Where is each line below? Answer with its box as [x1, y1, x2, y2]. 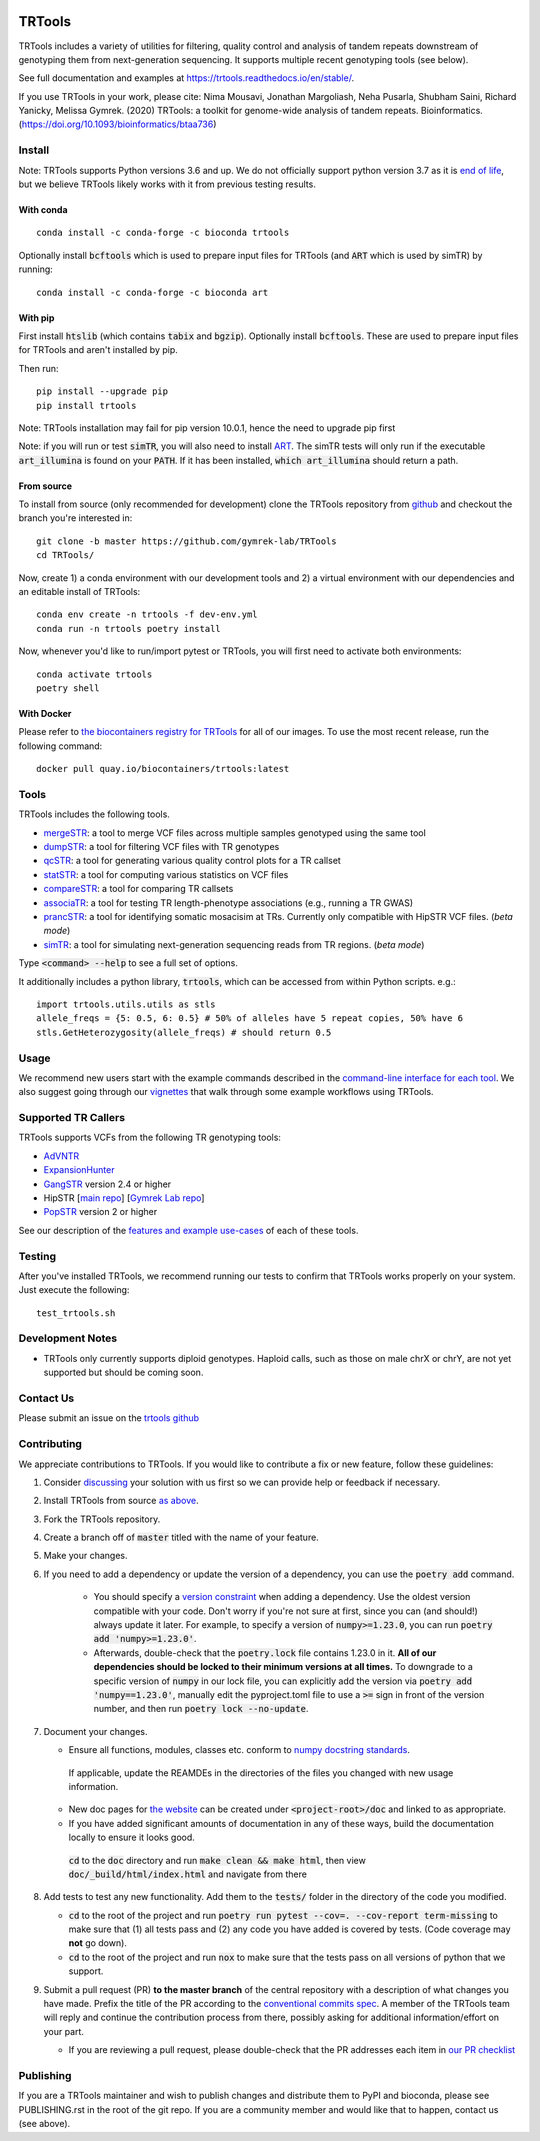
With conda [18, 204, 69, 215]
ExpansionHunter [43, 1164, 115, 1176]
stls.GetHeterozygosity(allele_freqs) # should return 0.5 [36, 1026, 332, 1038]
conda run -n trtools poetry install [36, 623, 222, 634]
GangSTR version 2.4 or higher [43, 1178, 172, 1190]
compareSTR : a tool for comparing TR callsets [43, 883, 234, 895]
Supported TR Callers [18, 1111, 125, 1125]
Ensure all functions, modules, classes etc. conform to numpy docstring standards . [68, 1744, 410, 1756]
